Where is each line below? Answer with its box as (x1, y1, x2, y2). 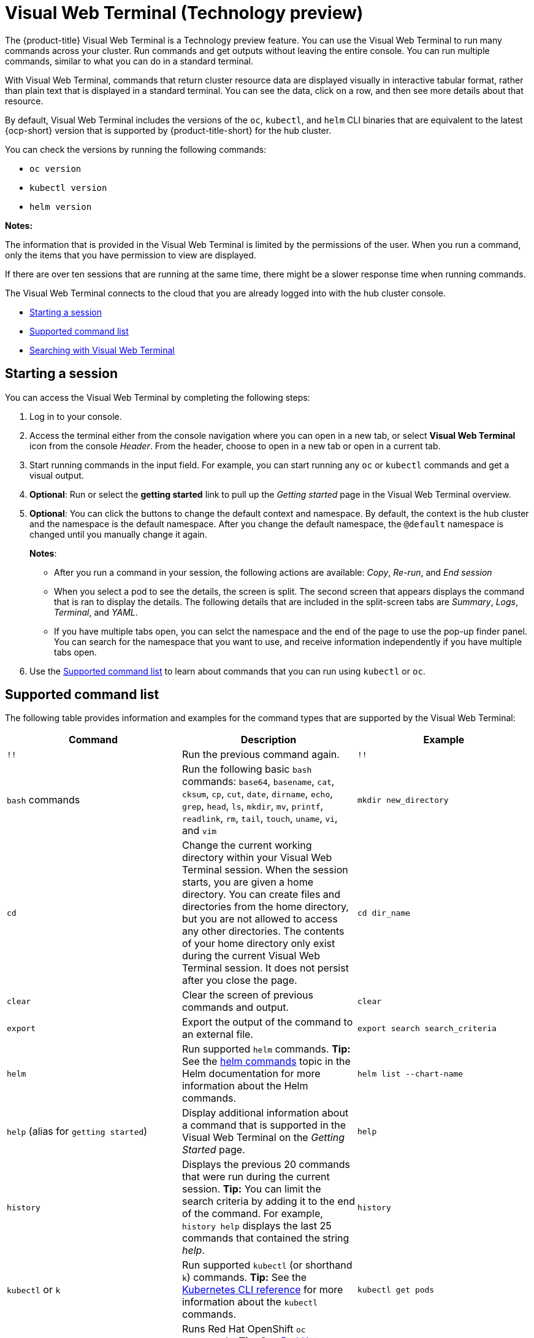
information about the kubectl (181, 1296, 318, 1309)
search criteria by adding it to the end (181, 1195, 355, 1208)
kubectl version (29, 182, 107, 193)
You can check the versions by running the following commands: (5, 144, 267, 155)
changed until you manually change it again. (29, 528, 207, 539)
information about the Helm (181, 1080, 308, 1092)
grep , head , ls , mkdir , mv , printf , (181, 800, 324, 813)
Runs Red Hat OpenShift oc (181, 1323, 306, 1336)
